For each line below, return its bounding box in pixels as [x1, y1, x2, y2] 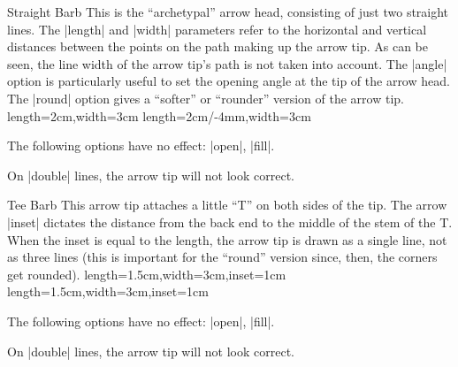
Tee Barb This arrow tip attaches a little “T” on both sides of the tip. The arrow [7, 195, 447, 214]
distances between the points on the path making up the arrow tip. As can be [7, 37, 428, 56]
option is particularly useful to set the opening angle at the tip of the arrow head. [7, 72, 450, 90]
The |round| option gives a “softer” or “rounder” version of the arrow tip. [7, 88, 404, 107]
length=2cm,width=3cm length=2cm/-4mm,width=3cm [7, 106, 311, 125]
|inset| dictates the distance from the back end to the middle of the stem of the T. [7, 212, 453, 231]
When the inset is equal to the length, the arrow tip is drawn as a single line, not [7, 230, 447, 248]
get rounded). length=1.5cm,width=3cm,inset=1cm [7, 264, 286, 283]
